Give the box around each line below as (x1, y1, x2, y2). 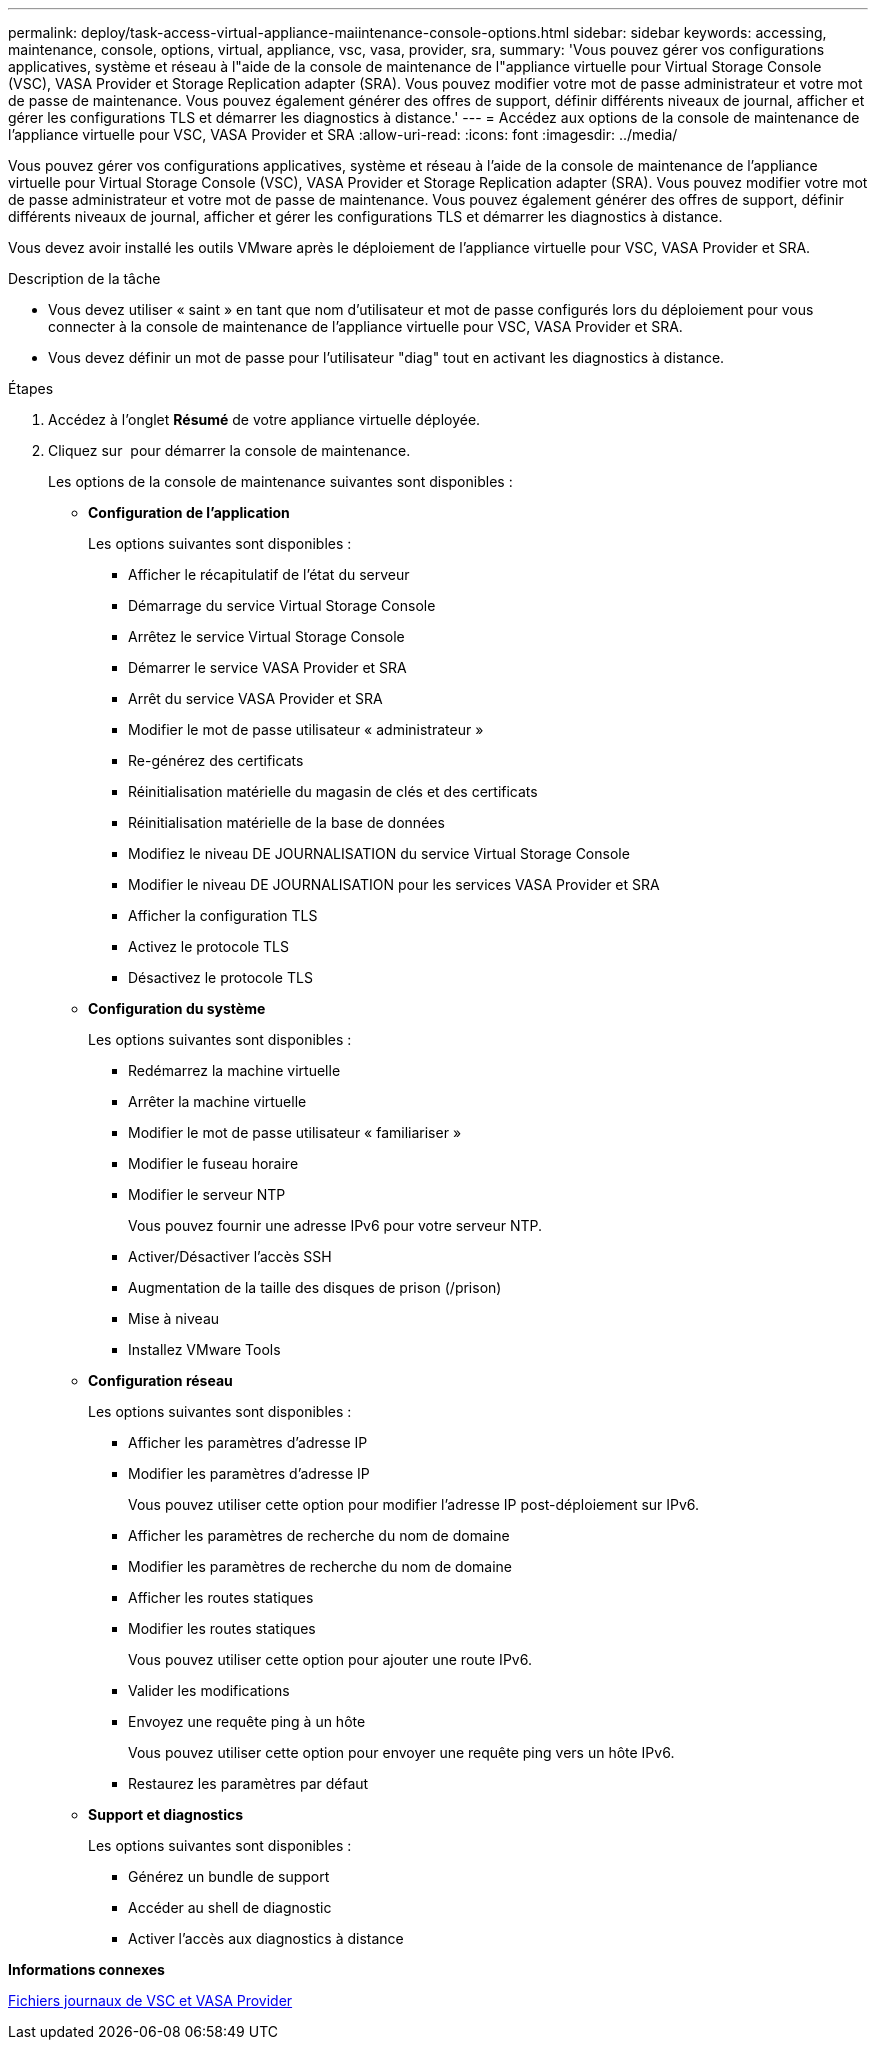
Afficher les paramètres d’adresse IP (128, 1434, 368, 1451)
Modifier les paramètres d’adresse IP (128, 1465, 370, 1482)
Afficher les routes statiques (128, 1589, 314, 1606)
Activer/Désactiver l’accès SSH (128, 1248, 332, 1265)
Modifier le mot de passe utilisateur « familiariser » (128, 1124, 462, 1141)
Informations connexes (8, 1961, 165, 1978)
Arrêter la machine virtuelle (128, 1093, 307, 1110)
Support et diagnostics (88, 1806, 244, 1823)
